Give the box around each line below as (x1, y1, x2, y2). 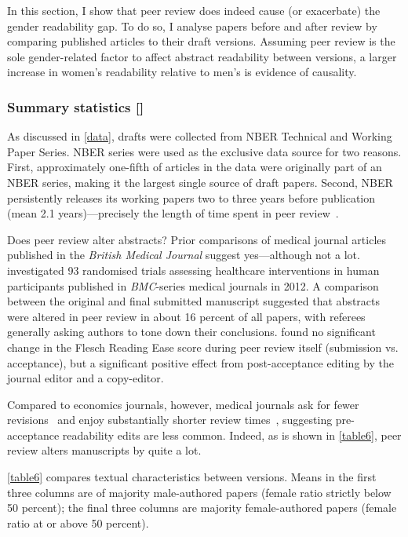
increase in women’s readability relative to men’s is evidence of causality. (7, 64, 357, 80)
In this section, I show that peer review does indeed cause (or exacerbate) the (7, 2, 381, 18)
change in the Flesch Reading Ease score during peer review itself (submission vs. (7, 338, 399, 355)
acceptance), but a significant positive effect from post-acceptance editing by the (7, 354, 394, 371)
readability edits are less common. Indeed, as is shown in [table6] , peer (62, 426, 402, 443)
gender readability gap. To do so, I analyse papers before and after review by (7, 17, 377, 34)
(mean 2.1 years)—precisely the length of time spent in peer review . (7, 205, 339, 221)
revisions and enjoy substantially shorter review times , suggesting (7, 411, 333, 428)
